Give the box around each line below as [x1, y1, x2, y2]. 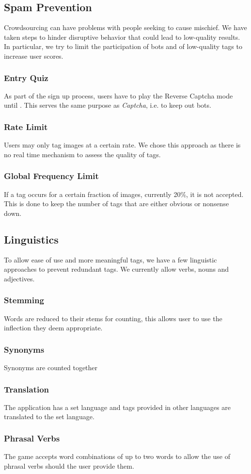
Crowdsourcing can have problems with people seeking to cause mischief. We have [4, 22, 247, 33]
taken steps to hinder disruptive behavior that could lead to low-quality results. [4, 32, 240, 42]
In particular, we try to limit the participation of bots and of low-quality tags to [4, 41, 242, 51]
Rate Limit [4, 120, 48, 132]
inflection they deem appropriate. [4, 323, 103, 333]
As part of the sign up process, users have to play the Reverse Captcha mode [4, 90, 233, 100]
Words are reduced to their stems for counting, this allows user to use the [4, 313, 222, 323]
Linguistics [4, 231, 59, 246]
